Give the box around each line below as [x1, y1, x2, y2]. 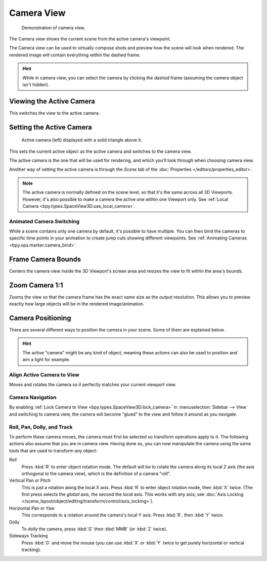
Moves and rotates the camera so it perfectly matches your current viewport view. [9, 381, 177, 388]
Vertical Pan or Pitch [9, 477, 51, 483]
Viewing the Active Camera [9, 97, 95, 105]
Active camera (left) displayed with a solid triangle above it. [21, 137, 142, 143]
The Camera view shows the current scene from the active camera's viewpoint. [9, 36, 172, 42]
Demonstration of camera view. [21, 25, 86, 31]
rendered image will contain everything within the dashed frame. [9, 52, 141, 58]
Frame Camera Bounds [9, 255, 81, 263]
